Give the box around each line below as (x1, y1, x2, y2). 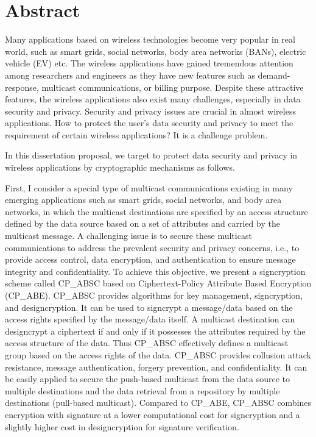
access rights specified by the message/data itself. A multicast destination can (5, 313, 295, 325)
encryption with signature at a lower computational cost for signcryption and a (5, 408, 300, 421)
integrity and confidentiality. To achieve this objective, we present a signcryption (5, 265, 306, 277)
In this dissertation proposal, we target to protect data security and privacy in (5, 149, 298, 162)
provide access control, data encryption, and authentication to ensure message (5, 253, 296, 266)
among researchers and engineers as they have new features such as (5, 68, 255, 81)
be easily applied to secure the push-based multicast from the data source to (5, 372, 290, 385)
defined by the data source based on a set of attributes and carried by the (5, 217, 280, 230)
